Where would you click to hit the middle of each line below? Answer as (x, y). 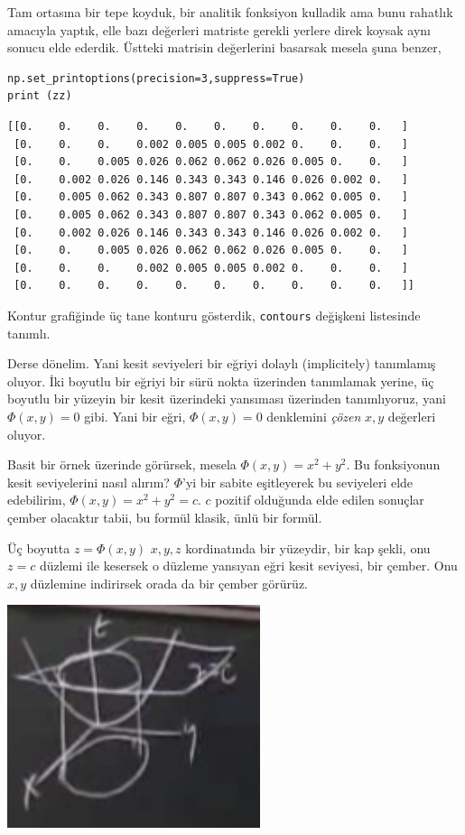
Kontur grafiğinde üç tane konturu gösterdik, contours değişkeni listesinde (214, 315)
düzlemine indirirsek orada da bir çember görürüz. (169, 583)
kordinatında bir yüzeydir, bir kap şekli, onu (308, 547)
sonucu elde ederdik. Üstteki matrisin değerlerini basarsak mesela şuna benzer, (224, 47)
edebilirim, (37, 500)
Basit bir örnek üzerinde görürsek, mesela (122, 464)
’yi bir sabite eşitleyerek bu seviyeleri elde (298, 482)
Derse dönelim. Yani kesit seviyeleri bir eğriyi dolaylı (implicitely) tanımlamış (222, 363)
